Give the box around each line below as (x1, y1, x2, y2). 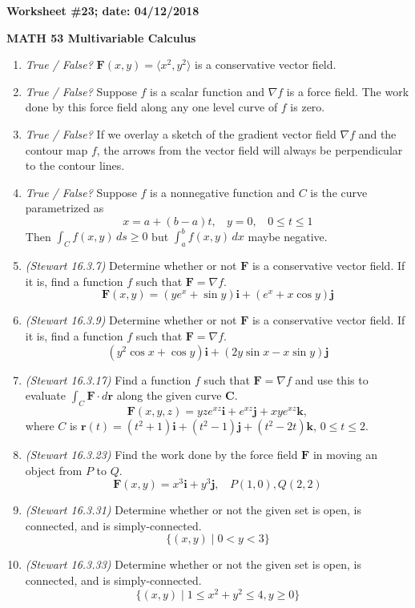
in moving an (312, 446, 378, 462)
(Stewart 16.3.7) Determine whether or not (25, 257, 237, 274)
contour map (25, 141, 88, 158)
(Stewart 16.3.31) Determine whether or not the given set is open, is (25, 501, 361, 518)
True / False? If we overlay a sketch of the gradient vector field (25, 125, 336, 142)
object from (25, 461, 83, 478)
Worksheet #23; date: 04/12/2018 (6, 2, 199, 18)
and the (358, 125, 397, 142)
